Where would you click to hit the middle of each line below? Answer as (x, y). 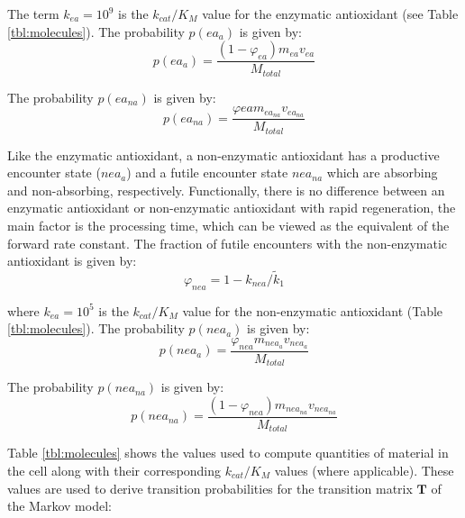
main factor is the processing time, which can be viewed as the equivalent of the (228, 225)
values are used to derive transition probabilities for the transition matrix (210, 488)
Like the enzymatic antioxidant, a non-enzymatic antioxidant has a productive (223, 154)
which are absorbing (382, 173)
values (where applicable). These (364, 470)
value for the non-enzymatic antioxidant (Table (313, 310)
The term (33, 14)
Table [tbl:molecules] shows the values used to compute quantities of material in (228, 453)
